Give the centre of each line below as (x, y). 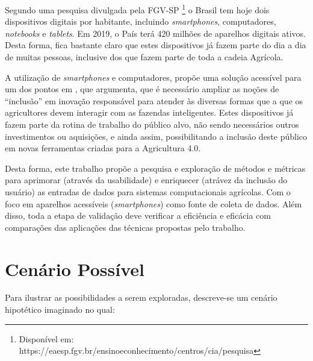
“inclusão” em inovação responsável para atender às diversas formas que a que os (154, 100)
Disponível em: (46, 338)
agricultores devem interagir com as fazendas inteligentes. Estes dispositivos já (149, 112)
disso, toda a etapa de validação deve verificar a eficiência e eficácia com (138, 215)
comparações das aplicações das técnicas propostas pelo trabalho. (125, 227)
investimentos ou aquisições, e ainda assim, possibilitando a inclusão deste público (156, 136)
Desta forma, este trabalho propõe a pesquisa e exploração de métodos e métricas (155, 168)
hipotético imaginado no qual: (60, 309)
